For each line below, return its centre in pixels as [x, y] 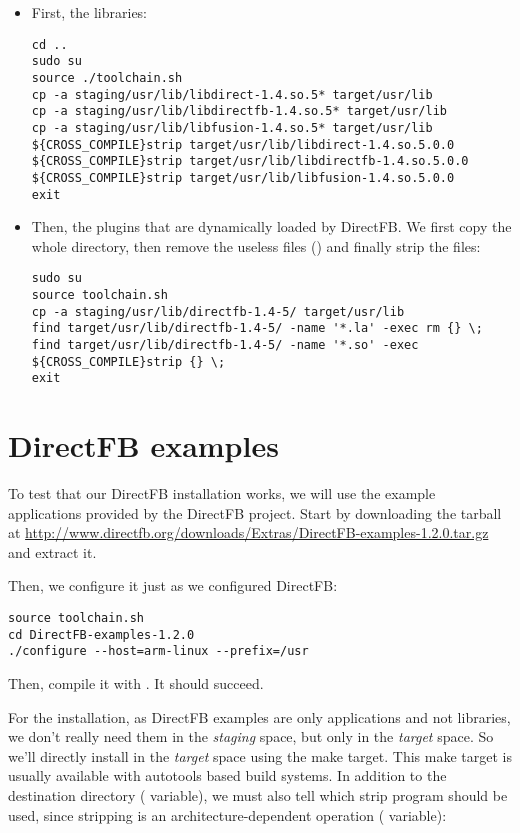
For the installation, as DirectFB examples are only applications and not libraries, [259, 716]
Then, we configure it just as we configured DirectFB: [173, 585]
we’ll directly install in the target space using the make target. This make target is [260, 755]
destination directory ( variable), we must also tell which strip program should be [258, 794]
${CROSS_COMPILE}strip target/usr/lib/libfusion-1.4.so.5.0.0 [243, 177]
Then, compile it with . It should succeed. [136, 683]
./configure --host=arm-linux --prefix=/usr [158, 651]
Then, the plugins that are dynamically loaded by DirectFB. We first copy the [271, 226]
